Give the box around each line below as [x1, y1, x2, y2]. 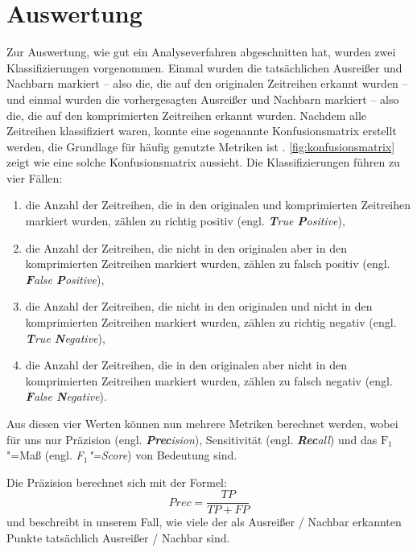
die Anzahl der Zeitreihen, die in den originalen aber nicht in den [25, 356, 347, 373]
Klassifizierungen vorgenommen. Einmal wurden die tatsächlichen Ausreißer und [6, 59, 403, 76]
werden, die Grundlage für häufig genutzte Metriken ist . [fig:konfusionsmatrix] [6, 138, 395, 154]
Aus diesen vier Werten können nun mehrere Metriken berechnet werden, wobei [6, 415, 398, 431]
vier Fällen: [6, 169, 63, 186]
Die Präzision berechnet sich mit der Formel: [6, 473, 227, 490]
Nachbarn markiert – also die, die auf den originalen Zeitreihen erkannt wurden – [6, 75, 408, 92]
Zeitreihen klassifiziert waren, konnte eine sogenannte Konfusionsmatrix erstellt [6, 122, 397, 139]
